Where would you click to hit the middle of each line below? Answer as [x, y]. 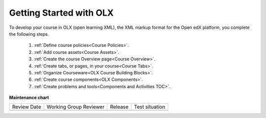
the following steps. [29, 34]
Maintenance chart [29, 97]
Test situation [150, 107]
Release [119, 107]
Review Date [27, 107]
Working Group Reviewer [76, 107]
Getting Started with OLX [61, 13]
